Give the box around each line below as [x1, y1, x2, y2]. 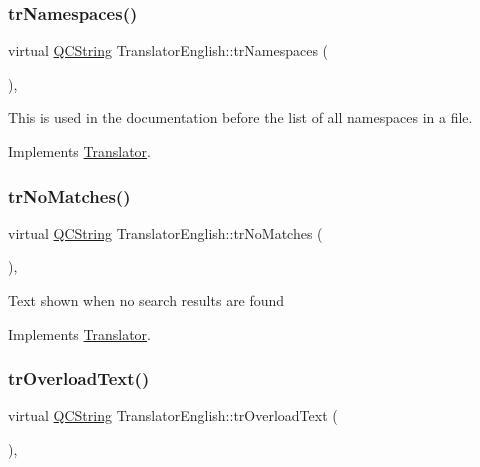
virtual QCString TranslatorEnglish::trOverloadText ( [8, 405, 338, 426]
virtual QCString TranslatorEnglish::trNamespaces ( [8, 40, 329, 61]
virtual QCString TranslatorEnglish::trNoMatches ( [8, 222, 323, 243]
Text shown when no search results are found [8, 290, 285, 310]
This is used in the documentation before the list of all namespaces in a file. [8, 107, 473, 128]
